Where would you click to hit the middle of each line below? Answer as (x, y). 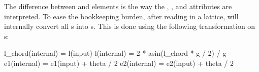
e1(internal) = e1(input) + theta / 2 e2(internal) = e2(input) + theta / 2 (119, 63)
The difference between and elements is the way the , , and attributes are (118, 6)
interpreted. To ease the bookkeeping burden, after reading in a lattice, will (121, 16)
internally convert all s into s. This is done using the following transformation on (130, 26)
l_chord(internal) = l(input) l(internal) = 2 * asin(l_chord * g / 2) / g (115, 53)
